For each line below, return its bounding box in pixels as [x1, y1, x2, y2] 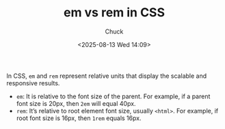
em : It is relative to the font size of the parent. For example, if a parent [16, 92, 211, 100]
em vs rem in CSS [63, 5, 166, 20]
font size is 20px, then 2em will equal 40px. [16, 99, 136, 107]
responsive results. [6, 78, 60, 87]
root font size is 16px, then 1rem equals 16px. [16, 114, 142, 122]
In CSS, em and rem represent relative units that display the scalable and [6, 72, 207, 80]
